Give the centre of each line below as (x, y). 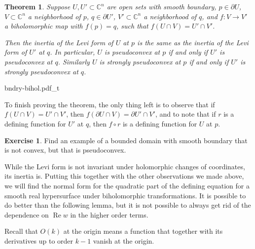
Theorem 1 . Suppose (37, 6)
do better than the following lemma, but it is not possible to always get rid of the (128, 205)
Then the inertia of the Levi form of (59, 42)
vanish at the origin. (124, 240)
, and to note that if (185, 114)
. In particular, (73, 52)
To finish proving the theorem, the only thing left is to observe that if (110, 104)
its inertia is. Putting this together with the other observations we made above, (124, 176)
